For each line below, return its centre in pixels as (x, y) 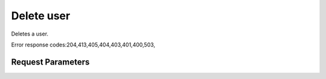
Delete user (41, 16)
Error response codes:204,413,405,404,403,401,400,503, (83, 45)
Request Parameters (50, 62)
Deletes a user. (30, 34)
